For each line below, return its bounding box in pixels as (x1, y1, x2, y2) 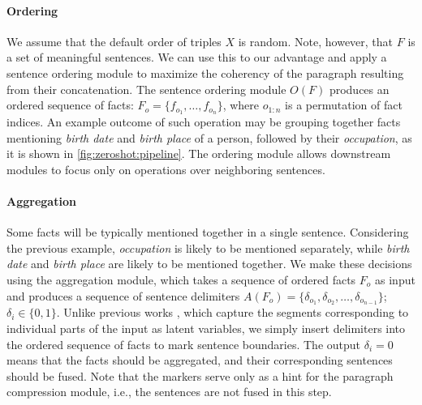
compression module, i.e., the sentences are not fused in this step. (6, 383, 332, 400)
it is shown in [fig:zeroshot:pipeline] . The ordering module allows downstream (6, 145, 391, 162)
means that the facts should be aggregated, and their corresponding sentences (6, 352, 393, 369)
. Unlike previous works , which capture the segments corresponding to (56, 304, 409, 321)
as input (375, 271, 416, 288)
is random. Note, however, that (238, 32, 394, 49)
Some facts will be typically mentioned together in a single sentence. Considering (6, 224, 409, 241)
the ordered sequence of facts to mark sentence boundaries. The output (6, 335, 361, 352)
